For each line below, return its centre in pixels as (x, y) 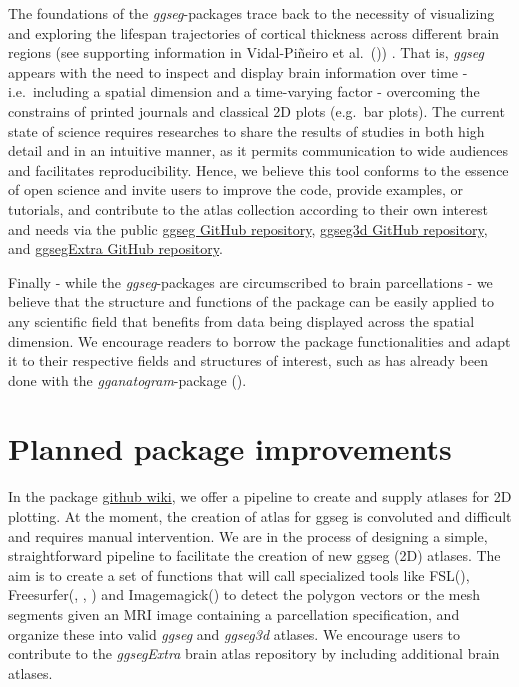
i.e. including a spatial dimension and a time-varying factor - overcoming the (244, 91)
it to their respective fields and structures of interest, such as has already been (248, 360)
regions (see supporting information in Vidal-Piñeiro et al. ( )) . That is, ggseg (246, 52)
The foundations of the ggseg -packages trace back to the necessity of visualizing (251, 13)
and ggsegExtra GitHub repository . (115, 248)
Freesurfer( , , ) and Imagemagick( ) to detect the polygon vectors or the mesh (244, 594)
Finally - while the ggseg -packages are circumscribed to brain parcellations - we (250, 281)
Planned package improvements (230, 448)
